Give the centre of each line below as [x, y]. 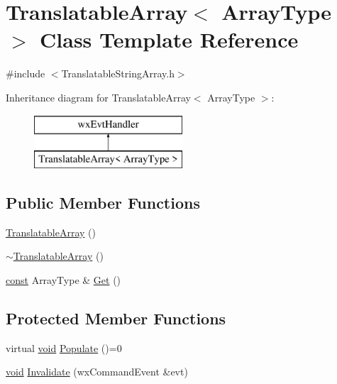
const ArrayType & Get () [63, 280]
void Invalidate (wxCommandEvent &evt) [97, 372]
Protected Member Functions [116, 318]
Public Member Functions [103, 203]
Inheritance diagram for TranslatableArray [98, 97]
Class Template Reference [169, 39]
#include [26, 73]
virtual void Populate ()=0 [64, 347]
